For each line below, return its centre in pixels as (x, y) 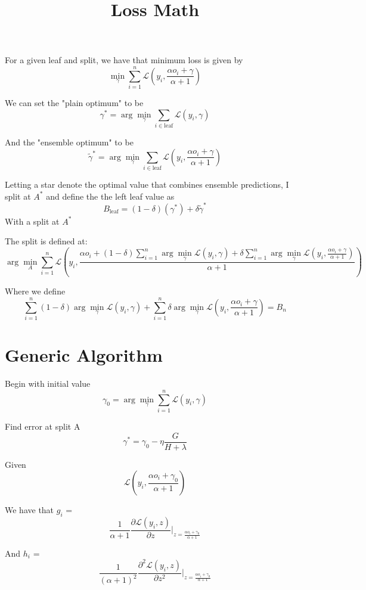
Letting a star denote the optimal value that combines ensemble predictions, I (147, 184)
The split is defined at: (46, 241)
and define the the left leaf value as (110, 196)
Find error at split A (43, 426)
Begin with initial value (48, 383)
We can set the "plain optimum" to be (74, 103)
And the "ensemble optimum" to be (69, 142)
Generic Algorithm (84, 355)
